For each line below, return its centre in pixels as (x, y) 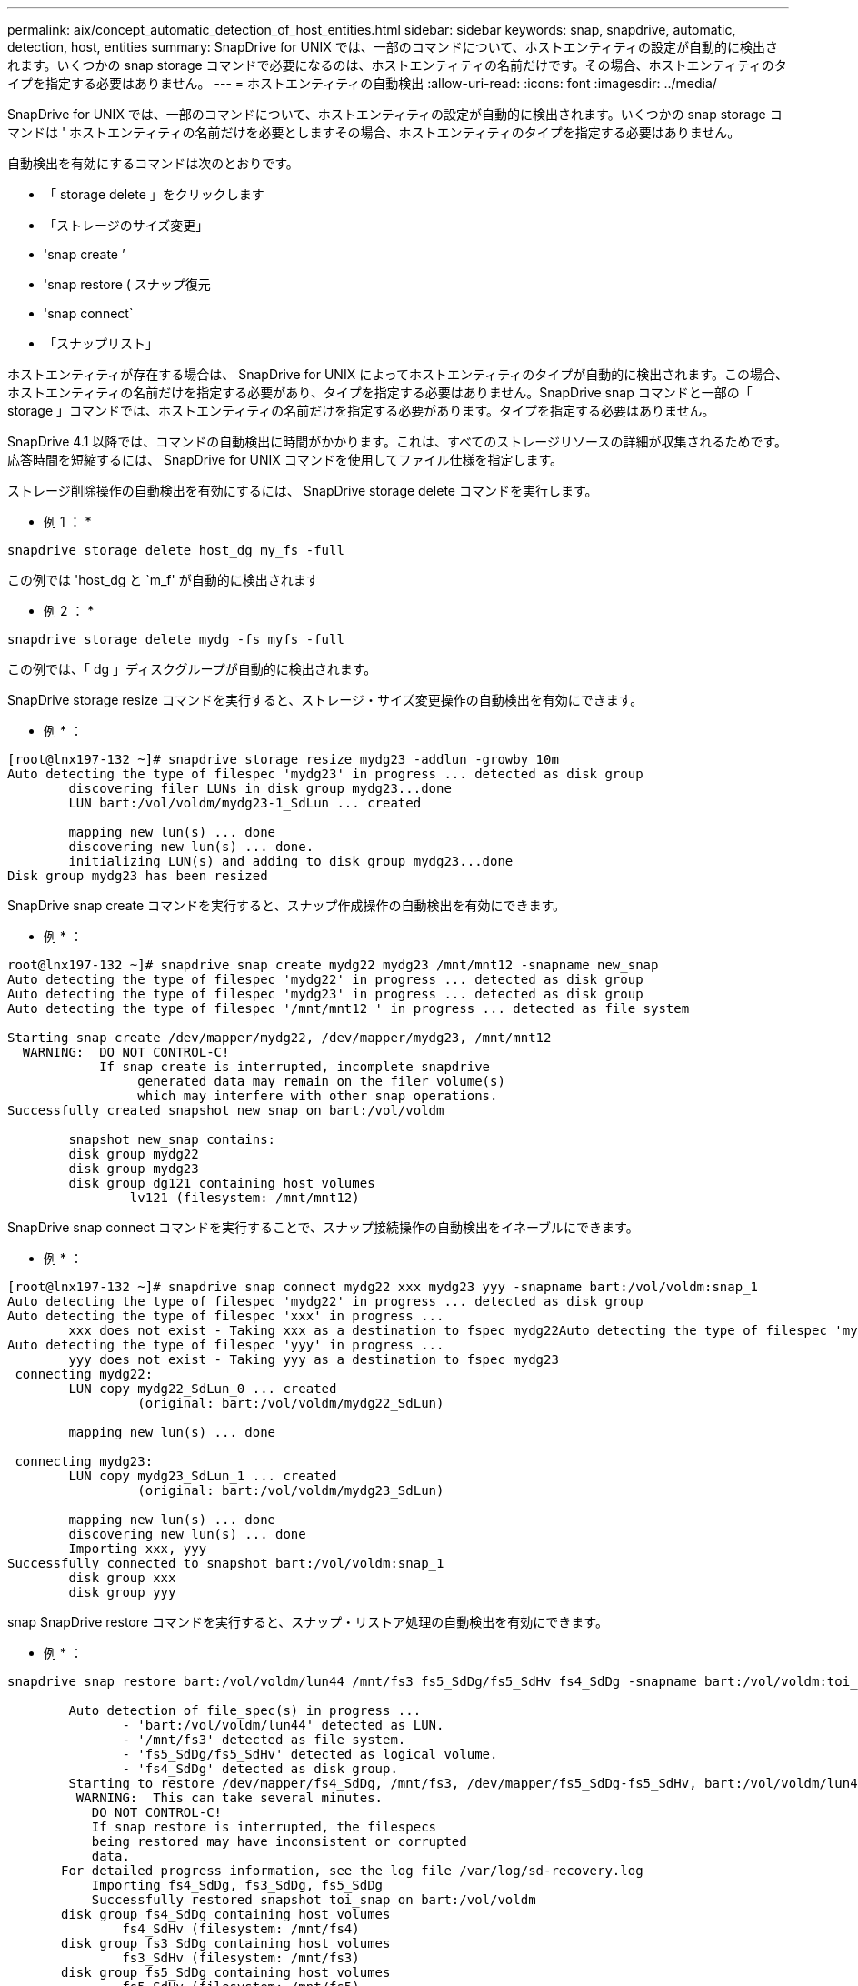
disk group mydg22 (134, 1154)
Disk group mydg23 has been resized (138, 876)
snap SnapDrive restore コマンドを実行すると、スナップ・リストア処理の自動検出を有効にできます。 (308, 1622)
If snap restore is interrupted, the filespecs (264, 1827)
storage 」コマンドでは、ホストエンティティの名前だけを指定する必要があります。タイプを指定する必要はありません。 (361, 411)
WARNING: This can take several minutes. (229, 1798)
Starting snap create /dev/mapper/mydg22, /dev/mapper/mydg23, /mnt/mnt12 (279, 1038)
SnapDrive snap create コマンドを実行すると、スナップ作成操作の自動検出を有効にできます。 (287, 905)
